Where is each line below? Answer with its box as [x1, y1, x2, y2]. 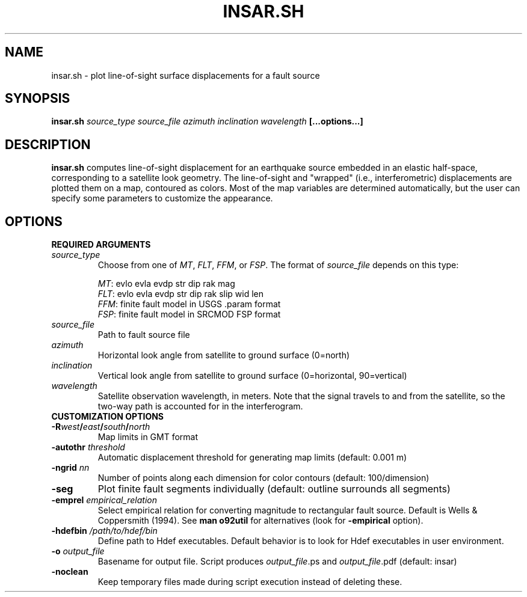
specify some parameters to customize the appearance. [51, 193, 273, 204]
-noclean [51, 566, 88, 577]
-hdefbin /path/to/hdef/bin [51, 525, 158, 536]
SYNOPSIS [5, 91, 70, 106]
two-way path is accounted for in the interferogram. [97, 401, 303, 412]
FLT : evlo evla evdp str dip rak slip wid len [97, 289, 264, 299]
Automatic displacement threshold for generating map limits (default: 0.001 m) [97, 452, 407, 463]
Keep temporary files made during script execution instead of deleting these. [97, 577, 402, 587]
